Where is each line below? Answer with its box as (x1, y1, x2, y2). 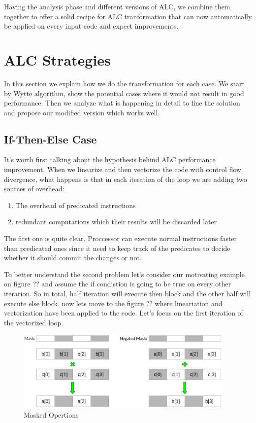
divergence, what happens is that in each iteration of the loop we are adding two (4, 174, 247, 184)
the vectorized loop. (4, 317, 64, 327)
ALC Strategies (4, 49, 111, 70)
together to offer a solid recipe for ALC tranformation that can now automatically (4, 11, 252, 21)
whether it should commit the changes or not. (4, 252, 142, 263)
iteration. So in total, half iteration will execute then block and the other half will (4, 288, 251, 299)
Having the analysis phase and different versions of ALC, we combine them (4, 1, 230, 11)
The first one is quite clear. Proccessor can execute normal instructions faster (4, 233, 237, 244)
